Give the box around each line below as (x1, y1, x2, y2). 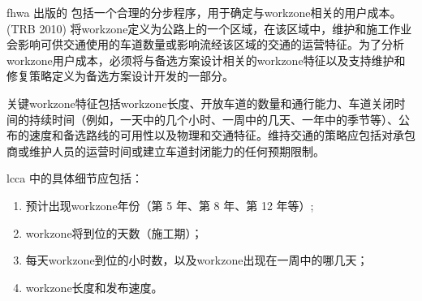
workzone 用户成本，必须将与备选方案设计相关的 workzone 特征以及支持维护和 (6, 51, 406, 68)
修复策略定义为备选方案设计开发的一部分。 (6, 67, 234, 84)
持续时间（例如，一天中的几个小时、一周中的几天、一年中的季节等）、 (28, 110, 398, 127)
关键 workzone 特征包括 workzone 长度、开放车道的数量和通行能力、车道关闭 (6, 94, 394, 111)
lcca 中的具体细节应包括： (6, 170, 143, 187)
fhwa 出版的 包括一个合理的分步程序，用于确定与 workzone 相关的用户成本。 (6, 4, 402, 20)
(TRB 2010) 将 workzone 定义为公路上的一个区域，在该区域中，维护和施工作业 (6, 19, 412, 37)
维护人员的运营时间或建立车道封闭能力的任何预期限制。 (28, 142, 325, 159)
